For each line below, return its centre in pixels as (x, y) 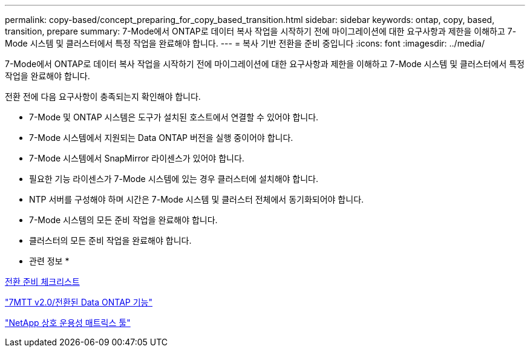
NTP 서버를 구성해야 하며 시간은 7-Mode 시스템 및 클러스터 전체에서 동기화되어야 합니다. (197, 199)
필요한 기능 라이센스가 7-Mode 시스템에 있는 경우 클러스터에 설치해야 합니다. (174, 179)
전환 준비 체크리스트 (42, 282)
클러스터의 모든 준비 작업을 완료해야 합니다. (110, 240)
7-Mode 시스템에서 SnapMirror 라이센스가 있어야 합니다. (137, 158)
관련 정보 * (49, 261)
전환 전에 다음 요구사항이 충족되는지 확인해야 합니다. (103, 96)
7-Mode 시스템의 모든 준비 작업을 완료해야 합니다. (123, 220)
